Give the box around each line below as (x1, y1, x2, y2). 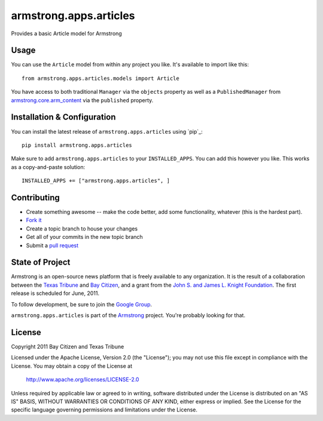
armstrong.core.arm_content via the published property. (11, 96, 154, 104)
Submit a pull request (26, 242, 79, 249)
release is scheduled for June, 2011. (11, 290, 100, 297)
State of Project (11, 257, 71, 268)
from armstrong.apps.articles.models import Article (22, 75, 179, 82)
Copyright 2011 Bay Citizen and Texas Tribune (11, 343, 124, 350)
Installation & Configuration (11, 112, 116, 122)
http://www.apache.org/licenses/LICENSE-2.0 (26, 376, 139, 383)
